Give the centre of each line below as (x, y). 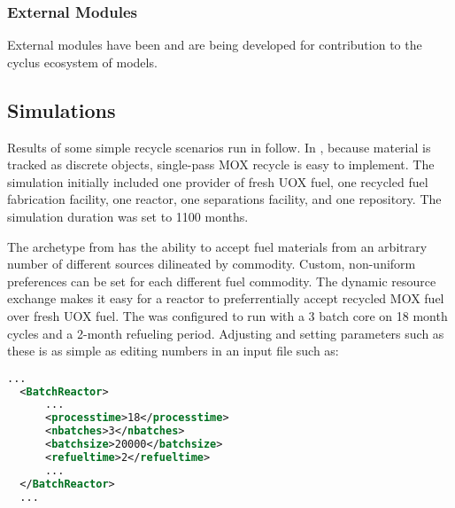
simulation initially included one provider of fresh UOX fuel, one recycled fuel (218, 181)
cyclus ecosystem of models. (82, 62)
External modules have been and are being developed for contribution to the (215, 45)
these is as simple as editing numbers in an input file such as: (173, 351)
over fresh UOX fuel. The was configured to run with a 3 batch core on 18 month (227, 315)
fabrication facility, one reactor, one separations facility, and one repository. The (224, 199)
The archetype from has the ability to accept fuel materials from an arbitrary (217, 246)
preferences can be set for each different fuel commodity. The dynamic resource (222, 281)
